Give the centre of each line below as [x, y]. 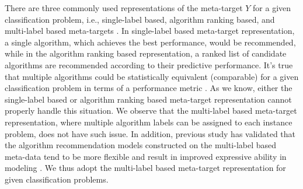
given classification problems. [57, 179]
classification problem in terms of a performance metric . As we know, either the [149, 88]
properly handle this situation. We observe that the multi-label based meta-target [151, 111]
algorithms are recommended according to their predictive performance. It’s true [149, 64]
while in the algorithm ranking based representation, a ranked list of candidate [146, 53]
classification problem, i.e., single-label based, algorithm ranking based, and [140, 19]
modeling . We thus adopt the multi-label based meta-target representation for [145, 168]
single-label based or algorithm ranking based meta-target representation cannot [148, 99]
